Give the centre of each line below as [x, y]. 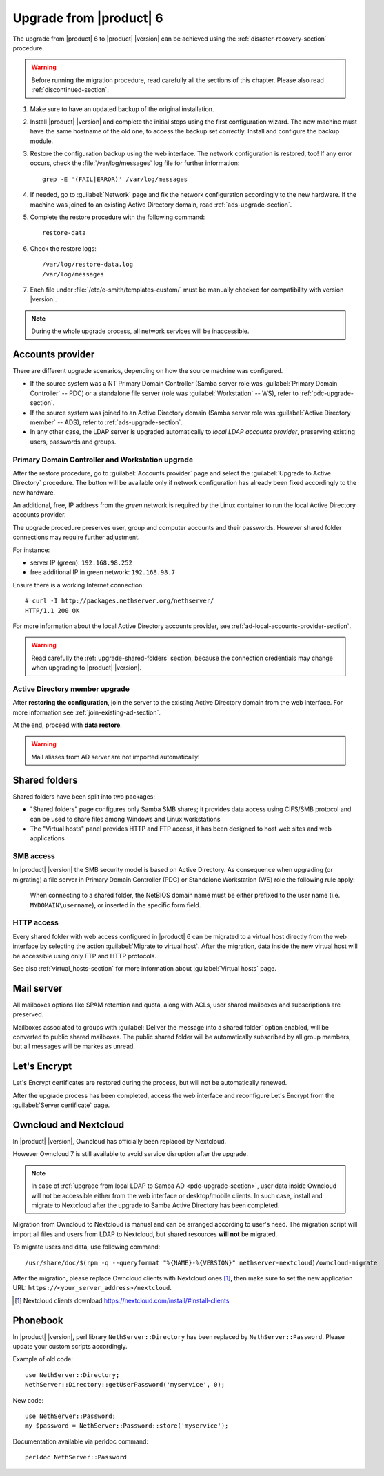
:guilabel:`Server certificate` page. [61, 1105]
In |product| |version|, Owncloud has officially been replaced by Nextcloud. [120, 1142]
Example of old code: [43, 1359]
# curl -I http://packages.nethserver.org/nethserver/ [120, 601]
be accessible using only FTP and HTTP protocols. [84, 956]
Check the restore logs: [63, 248]
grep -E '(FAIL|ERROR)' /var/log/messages [115, 179]
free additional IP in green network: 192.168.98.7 [103, 572]
